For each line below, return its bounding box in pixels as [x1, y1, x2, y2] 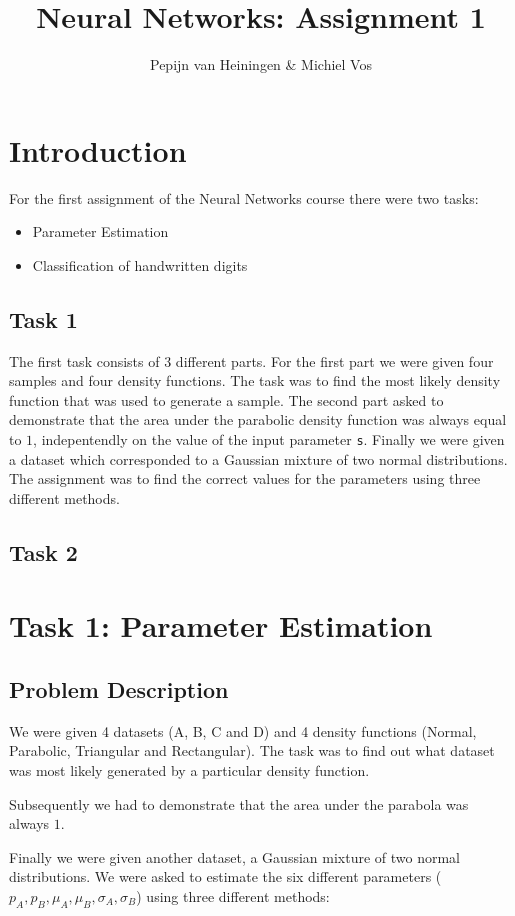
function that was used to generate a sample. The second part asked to [9, 389, 444, 410]
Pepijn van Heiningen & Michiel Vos [150, 54, 372, 75]
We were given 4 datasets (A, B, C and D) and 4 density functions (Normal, [9, 720, 477, 741]
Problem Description [9, 674, 229, 704]
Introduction [9, 129, 187, 170]
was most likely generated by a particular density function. [9, 760, 370, 780]
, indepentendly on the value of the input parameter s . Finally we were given [33, 429, 505, 450]
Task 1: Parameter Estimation [9, 605, 433, 646]
